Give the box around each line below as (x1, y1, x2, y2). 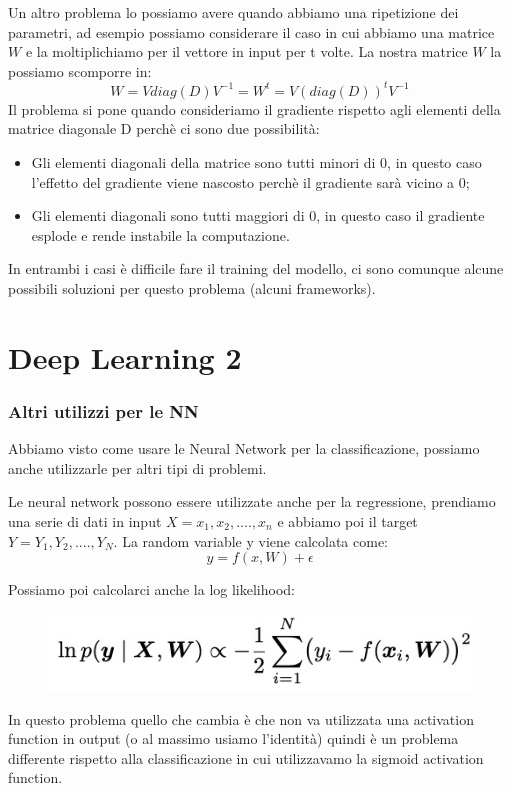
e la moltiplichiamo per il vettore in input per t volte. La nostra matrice (25, 41, 468, 62)
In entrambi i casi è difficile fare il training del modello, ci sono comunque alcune (8, 258, 504, 279)
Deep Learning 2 (8, 336, 242, 377)
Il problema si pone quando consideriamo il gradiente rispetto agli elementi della (8, 98, 501, 119)
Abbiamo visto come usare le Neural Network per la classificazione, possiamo (8, 438, 480, 459)
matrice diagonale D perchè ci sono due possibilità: (8, 118, 320, 139)
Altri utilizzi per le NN (8, 398, 199, 423)
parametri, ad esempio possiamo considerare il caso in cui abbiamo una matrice (8, 21, 495, 42)
